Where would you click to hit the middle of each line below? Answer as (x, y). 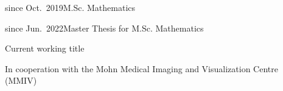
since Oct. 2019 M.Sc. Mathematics (70, 7)
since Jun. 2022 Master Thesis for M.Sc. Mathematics (104, 28)
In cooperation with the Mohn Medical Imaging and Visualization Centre (141, 68)
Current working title (45, 48)
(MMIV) (21, 80)
